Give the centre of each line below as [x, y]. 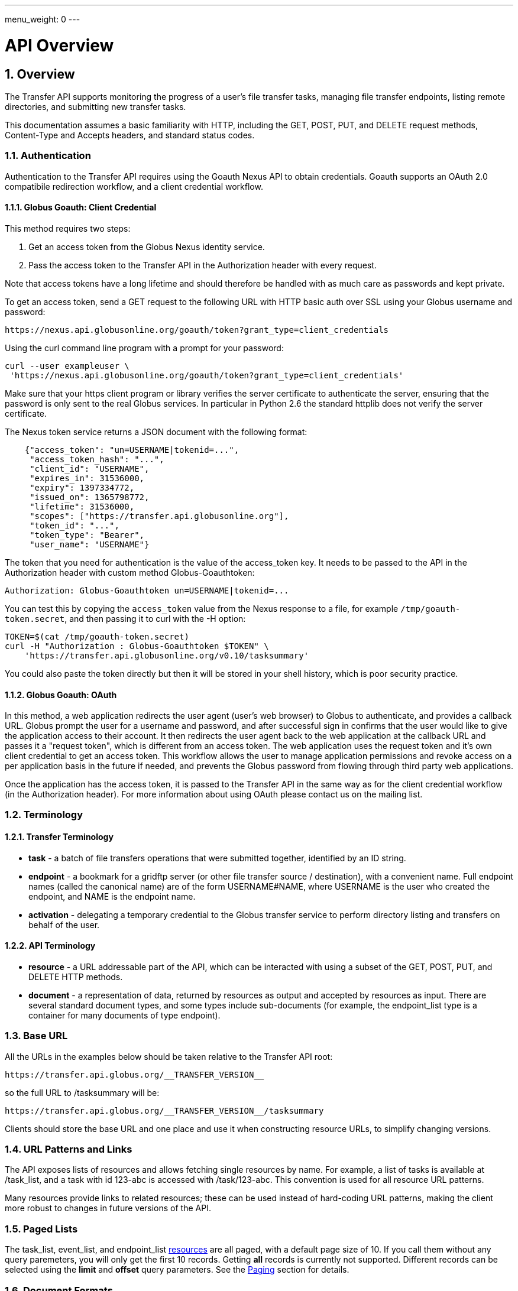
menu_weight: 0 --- [43, 19]
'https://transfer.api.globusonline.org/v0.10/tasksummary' [167, 655]
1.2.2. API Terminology [50, 946]
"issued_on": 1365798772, [90, 497]
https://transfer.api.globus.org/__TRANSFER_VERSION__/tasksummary [164, 1110]
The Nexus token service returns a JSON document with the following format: [156, 432]
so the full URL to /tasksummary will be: [82, 1092]
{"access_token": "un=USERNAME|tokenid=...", [132, 450]
